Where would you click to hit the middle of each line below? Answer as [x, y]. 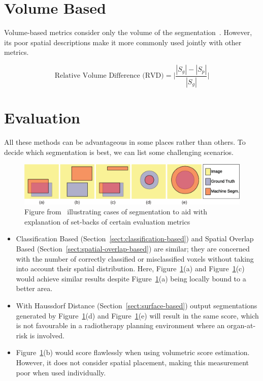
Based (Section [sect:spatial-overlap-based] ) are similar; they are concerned [133, 248]
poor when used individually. [61, 372]
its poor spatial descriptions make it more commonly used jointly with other [123, 42]
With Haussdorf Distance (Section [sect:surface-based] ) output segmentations [137, 305]
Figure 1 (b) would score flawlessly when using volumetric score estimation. [133, 352]
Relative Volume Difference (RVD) [109, 76]
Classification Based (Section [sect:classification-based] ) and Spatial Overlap [135, 239]
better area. [34, 288]
